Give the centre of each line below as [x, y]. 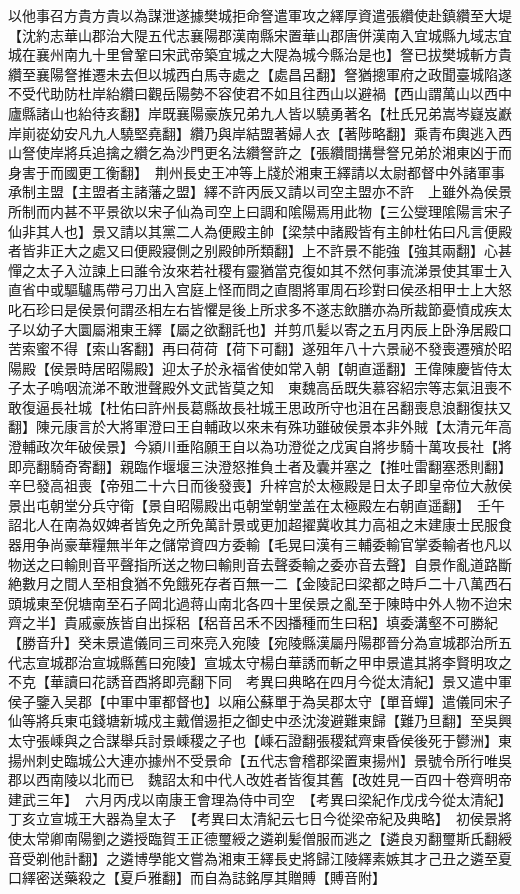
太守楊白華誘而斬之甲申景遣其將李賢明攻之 [371, 661]
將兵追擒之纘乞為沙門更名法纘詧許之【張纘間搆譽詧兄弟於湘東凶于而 [287, 152]
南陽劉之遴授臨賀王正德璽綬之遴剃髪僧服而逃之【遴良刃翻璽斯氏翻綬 [287, 837]
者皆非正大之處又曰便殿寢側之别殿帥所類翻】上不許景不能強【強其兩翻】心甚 [260, 250]
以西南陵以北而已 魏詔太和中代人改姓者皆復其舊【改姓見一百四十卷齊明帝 [266, 779]
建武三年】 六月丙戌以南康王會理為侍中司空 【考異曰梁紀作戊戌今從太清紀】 [256, 798]
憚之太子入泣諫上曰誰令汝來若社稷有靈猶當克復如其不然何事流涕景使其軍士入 [260, 269]
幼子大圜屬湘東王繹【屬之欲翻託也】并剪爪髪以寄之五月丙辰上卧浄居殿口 [273, 328]
